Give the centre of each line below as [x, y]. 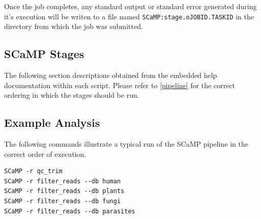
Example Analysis [52, 122]
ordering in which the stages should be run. [72, 95]
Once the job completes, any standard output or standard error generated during [130, 6]
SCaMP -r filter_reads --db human [63, 181]
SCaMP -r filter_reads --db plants [64, 191]
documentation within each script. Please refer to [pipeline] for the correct [120, 85]
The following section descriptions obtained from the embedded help [111, 75]
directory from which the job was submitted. [74, 26]
